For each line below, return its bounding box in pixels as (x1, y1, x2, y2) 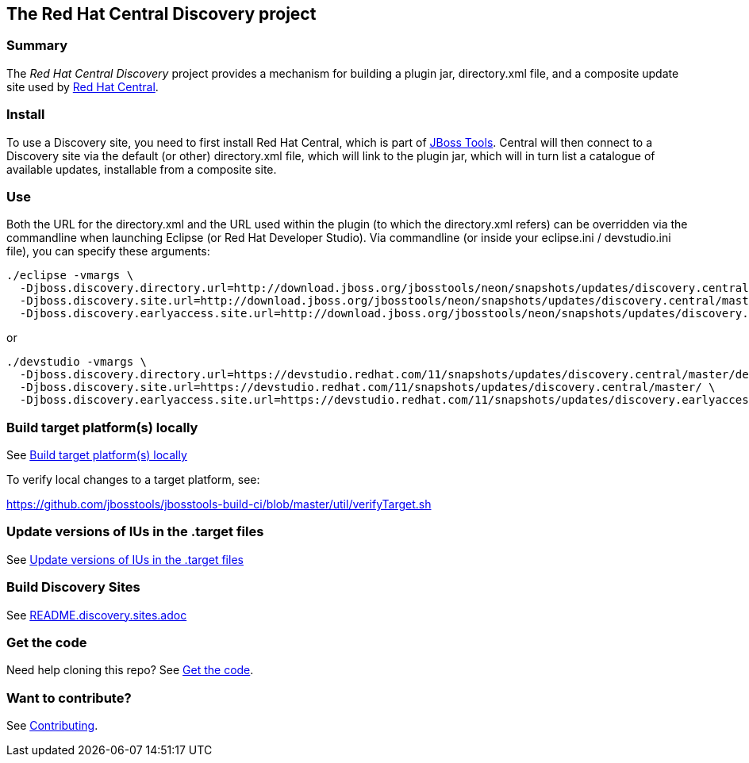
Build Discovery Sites (6, 579, 140, 596)
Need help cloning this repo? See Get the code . (6, 663, 254, 677)
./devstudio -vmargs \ (6, 355, 148, 369)
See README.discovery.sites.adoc (6, 608, 187, 622)
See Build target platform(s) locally (6, 448, 187, 462)
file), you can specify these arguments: (6, 244, 210, 259)
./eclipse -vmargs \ (6, 269, 134, 282)
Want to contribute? (6, 689, 132, 706)
